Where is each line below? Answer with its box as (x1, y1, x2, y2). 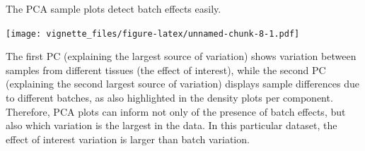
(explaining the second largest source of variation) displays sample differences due (6, 76, 360, 91)
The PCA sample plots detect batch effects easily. (6, 1, 221, 16)
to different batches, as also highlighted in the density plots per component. (6, 90, 333, 105)
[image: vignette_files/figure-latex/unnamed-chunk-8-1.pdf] (6, 28, 300, 39)
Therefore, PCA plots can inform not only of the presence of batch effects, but (6, 104, 346, 119)
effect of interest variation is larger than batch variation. (6, 131, 250, 146)
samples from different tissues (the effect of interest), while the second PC (6, 62, 326, 77)
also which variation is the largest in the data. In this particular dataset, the (6, 118, 337, 133)
